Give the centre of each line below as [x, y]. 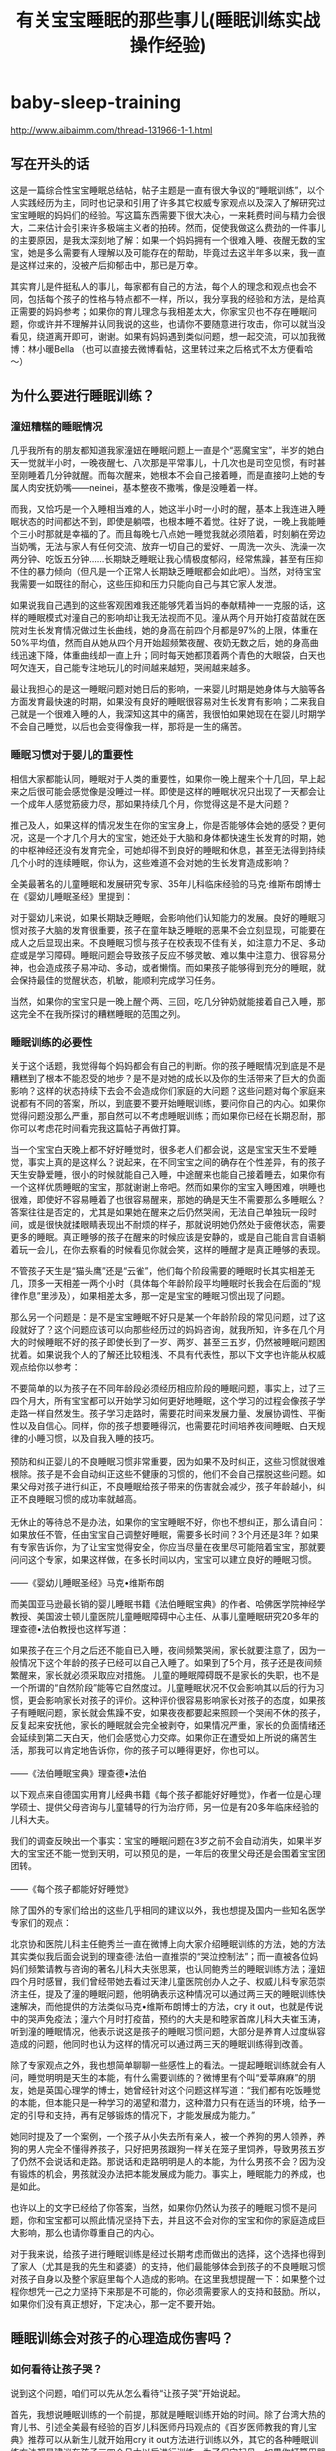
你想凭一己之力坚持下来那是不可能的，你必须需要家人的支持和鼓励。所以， [172, 2292]
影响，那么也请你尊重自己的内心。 [89, 2233]
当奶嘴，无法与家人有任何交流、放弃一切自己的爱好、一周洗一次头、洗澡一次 [168, 547]
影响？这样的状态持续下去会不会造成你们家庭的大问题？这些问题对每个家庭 [163, 1091]
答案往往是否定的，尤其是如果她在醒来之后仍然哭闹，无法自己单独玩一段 [159, 1212]
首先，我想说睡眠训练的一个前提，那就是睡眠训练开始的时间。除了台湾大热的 [168, 2414]
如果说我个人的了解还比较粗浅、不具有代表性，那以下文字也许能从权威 [181, 1355]
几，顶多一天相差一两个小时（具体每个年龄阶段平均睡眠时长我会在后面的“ [161, 1283]
